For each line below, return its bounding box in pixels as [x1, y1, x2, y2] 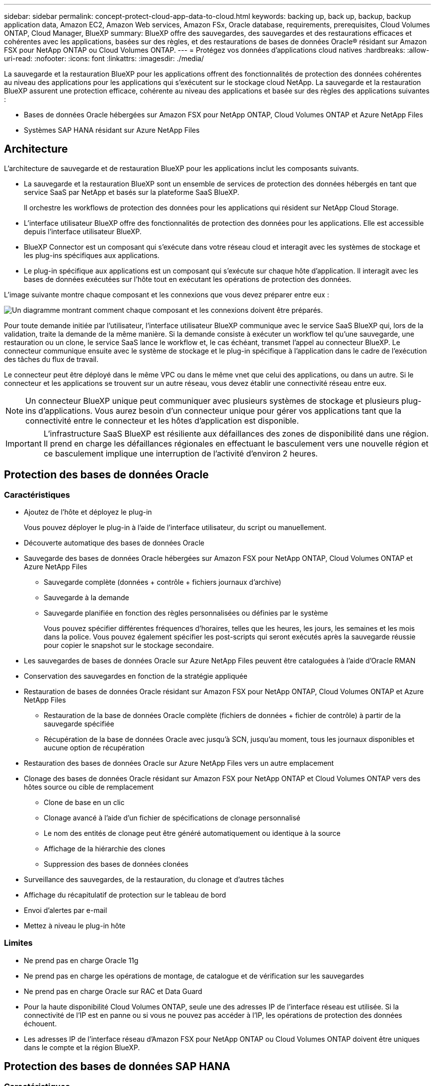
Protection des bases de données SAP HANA [4, 1060, 230, 1073]
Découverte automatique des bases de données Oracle [24, 539, 205, 547]
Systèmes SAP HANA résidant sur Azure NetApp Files [24, 126, 200, 134]
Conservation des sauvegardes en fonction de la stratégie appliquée [24, 672, 248, 681]
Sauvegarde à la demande [44, 593, 129, 602]
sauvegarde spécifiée [44, 720, 114, 728]
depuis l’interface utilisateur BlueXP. [24, 227, 142, 236]
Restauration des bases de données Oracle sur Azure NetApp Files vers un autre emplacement [24, 759, 334, 768]
